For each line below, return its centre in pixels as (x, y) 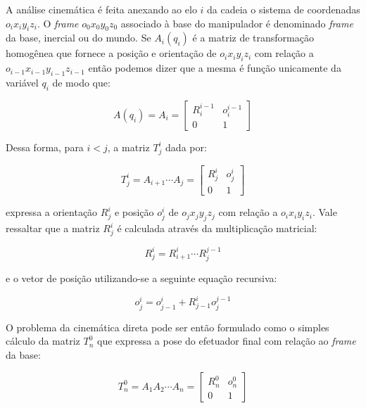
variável (22, 82)
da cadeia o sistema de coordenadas (284, 9)
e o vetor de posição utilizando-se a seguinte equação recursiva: (141, 278)
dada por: (186, 147)
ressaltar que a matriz (53, 228)
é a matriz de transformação (253, 38)
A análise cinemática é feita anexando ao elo (101, 9)
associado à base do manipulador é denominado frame (237, 23)
